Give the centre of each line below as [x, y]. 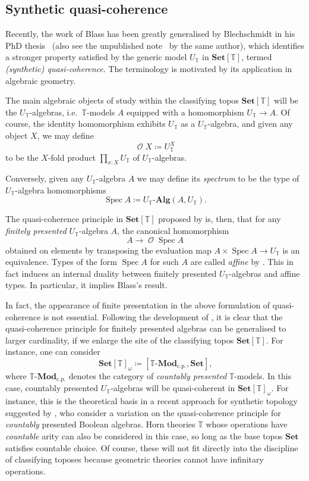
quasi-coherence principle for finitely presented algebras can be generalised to [146, 328]
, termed [257, 57]
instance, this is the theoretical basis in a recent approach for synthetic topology [152, 401]
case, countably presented [52, 388]
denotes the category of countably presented [148, 376]
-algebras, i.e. [53, 112]
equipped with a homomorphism [185, 112]
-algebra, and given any [250, 124]
